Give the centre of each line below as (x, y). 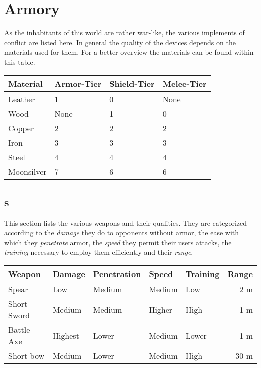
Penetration (117, 274)
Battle (19, 330)
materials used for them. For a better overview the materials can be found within (129, 52)
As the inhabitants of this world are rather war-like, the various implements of (124, 32)
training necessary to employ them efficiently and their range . (99, 252)
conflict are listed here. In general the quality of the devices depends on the (120, 42)
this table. (20, 62)
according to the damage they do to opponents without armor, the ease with (122, 233)
